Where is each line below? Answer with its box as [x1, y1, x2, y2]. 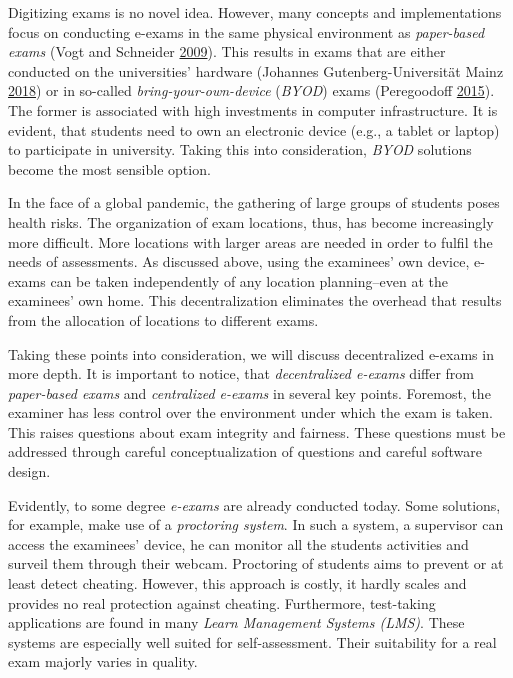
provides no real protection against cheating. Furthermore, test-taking [8, 592, 436, 613]
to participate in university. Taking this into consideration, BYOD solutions [8, 139, 472, 160]
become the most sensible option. [8, 158, 211, 179]
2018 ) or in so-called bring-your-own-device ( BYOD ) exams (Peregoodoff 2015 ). [8, 80, 495, 101]
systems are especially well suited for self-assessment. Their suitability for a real [8, 631, 497, 652]
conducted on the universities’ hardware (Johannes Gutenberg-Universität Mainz [8, 60, 504, 81]
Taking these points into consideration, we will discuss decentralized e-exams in [8, 343, 494, 364]
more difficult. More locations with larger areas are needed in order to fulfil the [8, 231, 493, 252]
